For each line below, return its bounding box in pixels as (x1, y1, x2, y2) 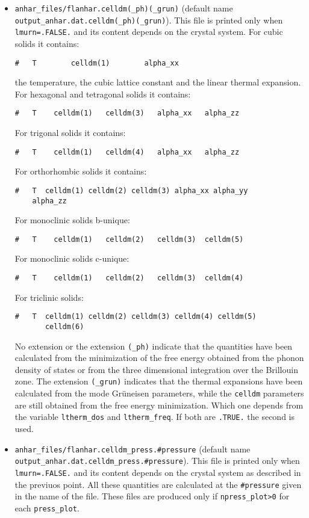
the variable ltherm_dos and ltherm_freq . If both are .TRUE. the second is (14, 410, 295, 423)
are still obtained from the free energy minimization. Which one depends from (14, 398, 304, 411)
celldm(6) (45, 322, 84, 331)
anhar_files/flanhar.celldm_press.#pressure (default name (14, 442, 251, 455)
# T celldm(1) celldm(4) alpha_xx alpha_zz (14, 147, 240, 156)
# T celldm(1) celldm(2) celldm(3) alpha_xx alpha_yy (14, 186, 248, 195)
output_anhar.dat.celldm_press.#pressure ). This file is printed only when (14, 454, 300, 467)
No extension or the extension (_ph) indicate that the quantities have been (14, 339, 293, 352)
